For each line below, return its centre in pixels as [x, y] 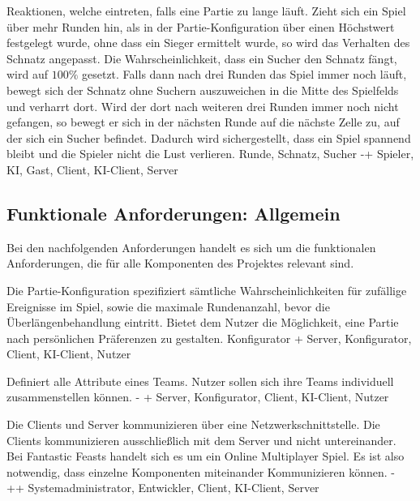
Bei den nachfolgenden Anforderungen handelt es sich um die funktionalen [191, 247]
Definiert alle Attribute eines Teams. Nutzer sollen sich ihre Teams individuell [200, 381]
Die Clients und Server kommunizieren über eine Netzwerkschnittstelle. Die [193, 424]
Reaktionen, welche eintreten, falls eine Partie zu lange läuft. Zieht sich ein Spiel [206, 11]
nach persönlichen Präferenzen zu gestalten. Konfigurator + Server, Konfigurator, [209, 338]
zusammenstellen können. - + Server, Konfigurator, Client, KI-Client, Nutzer [198, 397]
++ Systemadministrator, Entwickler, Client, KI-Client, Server [163, 488]
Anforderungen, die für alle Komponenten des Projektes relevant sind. [180, 263]
